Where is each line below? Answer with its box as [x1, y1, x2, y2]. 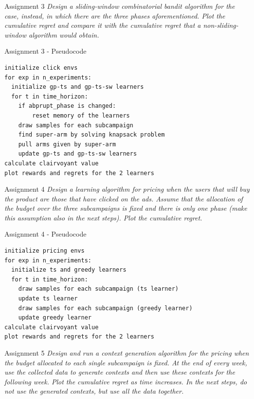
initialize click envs [4, 64, 78, 71]
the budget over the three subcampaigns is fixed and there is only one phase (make [4, 203, 247, 213]
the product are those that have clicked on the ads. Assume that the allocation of [4, 193, 243, 203]
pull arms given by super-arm [18, 140, 116, 148]
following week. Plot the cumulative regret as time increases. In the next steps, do [4, 376, 247, 386]
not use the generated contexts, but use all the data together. [4, 386, 184, 396]
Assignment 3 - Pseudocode [4, 46, 87, 56]
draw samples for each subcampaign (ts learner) [18, 285, 179, 293]
